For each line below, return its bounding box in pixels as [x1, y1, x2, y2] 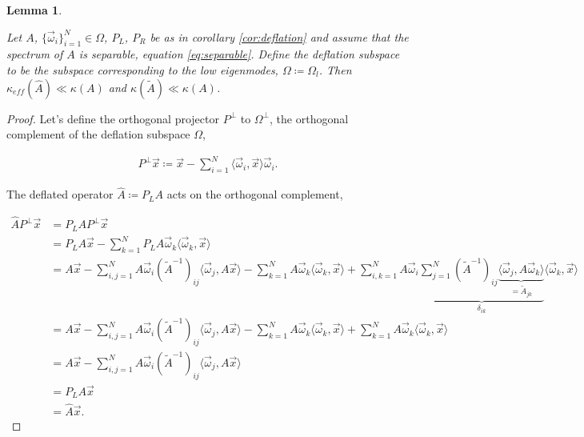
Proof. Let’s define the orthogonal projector [6, 110, 219, 126]
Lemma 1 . [6, 2, 62, 18]
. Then [318, 61, 352, 78]
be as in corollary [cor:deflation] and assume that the [150, 28, 409, 45]
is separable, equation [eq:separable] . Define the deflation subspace [78, 46, 400, 62]
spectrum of [6, 46, 63, 62]
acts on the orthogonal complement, [166, 186, 343, 202]
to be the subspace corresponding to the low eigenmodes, [6, 61, 278, 78]
